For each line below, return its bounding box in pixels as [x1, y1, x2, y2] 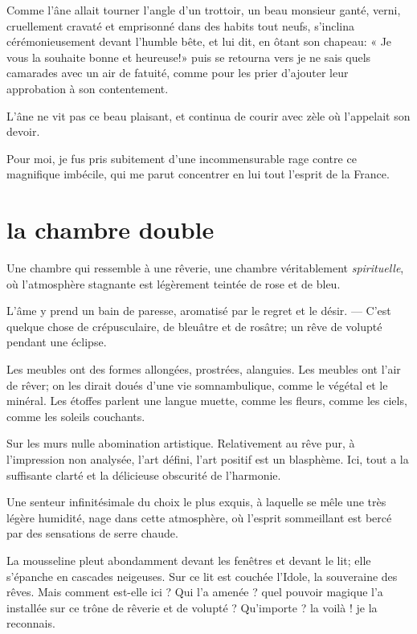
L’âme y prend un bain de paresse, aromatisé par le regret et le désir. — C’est [6, 302, 391, 319]
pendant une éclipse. [6, 333, 107, 350]
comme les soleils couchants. [6, 407, 145, 424]
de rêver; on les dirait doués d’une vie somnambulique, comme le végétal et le [6, 376, 388, 393]
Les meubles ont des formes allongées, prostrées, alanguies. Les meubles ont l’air [6, 361, 401, 378]
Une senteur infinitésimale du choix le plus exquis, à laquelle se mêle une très [6, 493, 386, 510]
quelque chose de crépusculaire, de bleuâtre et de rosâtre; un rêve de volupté [6, 317, 382, 334]
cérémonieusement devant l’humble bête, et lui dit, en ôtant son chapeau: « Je [6, 33, 392, 50]
